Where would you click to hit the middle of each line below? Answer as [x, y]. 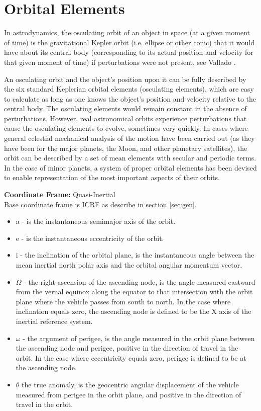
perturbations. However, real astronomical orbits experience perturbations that [125, 118]
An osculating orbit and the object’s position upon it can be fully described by [125, 79]
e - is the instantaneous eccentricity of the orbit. [90, 238]
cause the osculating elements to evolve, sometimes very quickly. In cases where [126, 128]
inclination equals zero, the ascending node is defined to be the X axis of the [134, 311]
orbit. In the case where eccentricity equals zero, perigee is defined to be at [131, 357]
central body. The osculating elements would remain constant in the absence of [125, 108]
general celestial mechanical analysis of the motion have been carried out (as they [129, 138]
